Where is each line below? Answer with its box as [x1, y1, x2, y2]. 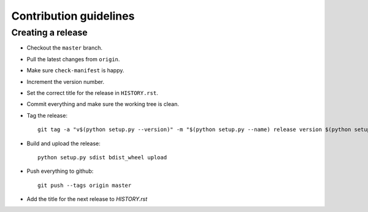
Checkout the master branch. [26, 44, 102, 51]
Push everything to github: [26, 167, 94, 175]
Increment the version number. [26, 78, 104, 85]
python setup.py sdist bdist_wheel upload [37, 154, 167, 161]
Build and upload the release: [26, 140, 101, 147]
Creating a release [11, 27, 88, 38]
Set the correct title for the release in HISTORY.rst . [26, 89, 159, 96]
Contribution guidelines [11, 9, 135, 23]
